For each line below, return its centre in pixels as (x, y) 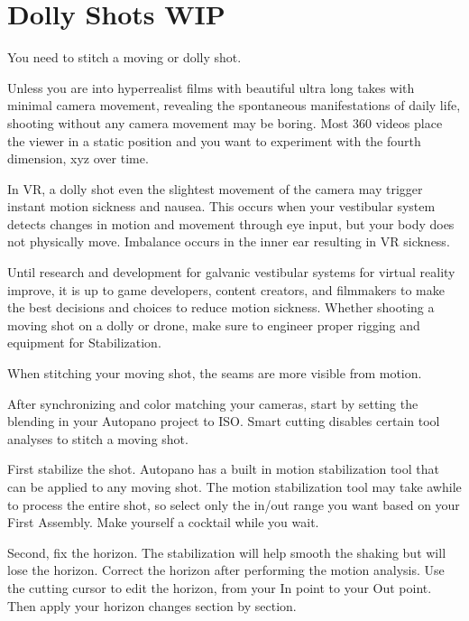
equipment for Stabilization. (84, 343)
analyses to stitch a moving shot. (98, 438)
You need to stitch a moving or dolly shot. (124, 57)
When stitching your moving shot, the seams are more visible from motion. (215, 373)
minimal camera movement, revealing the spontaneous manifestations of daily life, (234, 105)
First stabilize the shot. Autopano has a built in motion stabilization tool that (223, 469)
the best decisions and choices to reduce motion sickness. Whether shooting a (221, 307)
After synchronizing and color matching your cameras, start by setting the (213, 403)
